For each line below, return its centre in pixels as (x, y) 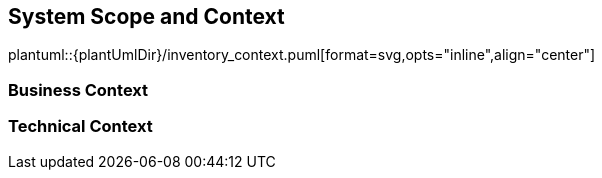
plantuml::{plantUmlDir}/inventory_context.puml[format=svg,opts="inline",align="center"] (302, 55)
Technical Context (80, 126)
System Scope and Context (146, 16)
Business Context (78, 89)
